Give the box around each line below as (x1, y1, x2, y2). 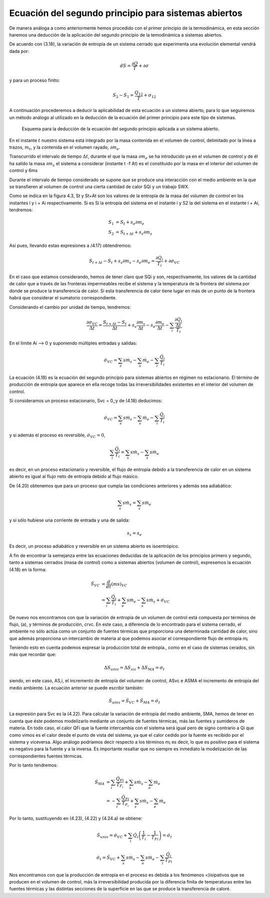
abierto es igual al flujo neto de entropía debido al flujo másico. (9, 474, 139, 480)
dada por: (9, 48, 29, 54)
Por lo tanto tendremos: (9, 762, 58, 768)
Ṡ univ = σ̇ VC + (96, 832, 127, 839)
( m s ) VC (110, 581, 127, 588)
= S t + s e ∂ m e (115, 219, 144, 226)
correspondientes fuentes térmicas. (9, 753, 83, 759)
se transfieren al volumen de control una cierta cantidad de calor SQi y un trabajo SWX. (9, 183, 189, 190)
